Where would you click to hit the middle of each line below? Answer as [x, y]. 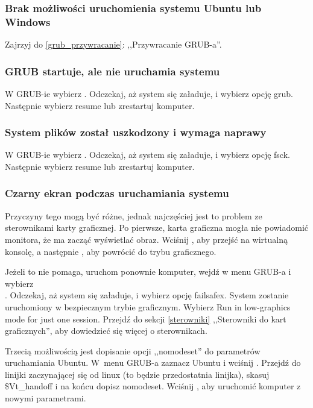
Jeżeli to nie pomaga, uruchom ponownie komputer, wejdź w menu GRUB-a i [148, 271]
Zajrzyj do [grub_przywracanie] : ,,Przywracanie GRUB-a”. [113, 44]
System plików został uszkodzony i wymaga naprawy [136, 132]
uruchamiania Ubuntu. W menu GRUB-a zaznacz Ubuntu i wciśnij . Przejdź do [153, 362]
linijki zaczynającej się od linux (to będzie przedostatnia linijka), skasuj [137, 374]
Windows [28, 21]
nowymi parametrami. [46, 398]
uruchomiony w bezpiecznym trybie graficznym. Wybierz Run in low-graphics [148, 306]
